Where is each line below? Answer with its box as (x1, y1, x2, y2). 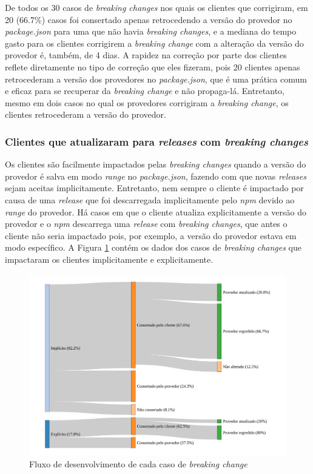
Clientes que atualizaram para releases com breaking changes (5, 134, 308, 149)
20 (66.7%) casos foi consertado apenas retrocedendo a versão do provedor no (5, 13, 292, 25)
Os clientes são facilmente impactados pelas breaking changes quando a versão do (5, 158, 306, 171)
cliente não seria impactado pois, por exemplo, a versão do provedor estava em (5, 229, 297, 242)
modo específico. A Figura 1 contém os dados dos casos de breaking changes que (5, 241, 301, 254)
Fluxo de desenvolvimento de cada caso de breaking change (29, 458, 247, 470)
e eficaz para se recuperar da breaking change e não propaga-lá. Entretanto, (5, 84, 284, 97)
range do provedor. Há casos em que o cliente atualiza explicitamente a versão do (5, 205, 306, 218)
